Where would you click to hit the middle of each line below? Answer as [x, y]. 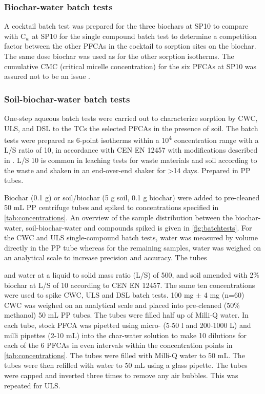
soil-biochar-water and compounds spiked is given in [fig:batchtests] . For [139, 227]
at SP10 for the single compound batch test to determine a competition [144, 36]
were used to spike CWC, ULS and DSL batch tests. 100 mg [99, 295]
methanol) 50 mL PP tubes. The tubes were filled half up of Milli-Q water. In [126, 315]
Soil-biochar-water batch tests [67, 99]
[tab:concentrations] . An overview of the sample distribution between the [119, 217]
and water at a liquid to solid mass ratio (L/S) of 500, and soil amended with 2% [132, 274]
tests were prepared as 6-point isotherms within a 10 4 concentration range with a [131, 139]
